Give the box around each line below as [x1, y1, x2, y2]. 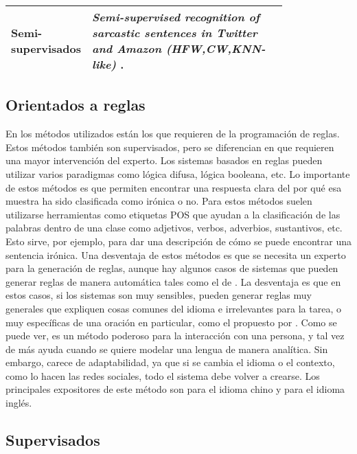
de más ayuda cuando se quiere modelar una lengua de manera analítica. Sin [5, 341, 328, 356]
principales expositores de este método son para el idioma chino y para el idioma [5, 382, 345, 396]
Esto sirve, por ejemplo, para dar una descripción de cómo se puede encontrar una [5, 234, 352, 248]
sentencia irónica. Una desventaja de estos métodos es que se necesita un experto [5, 247, 346, 262]
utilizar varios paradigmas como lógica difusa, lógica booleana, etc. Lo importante [5, 166, 350, 181]
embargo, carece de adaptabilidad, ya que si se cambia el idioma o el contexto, [5, 355, 335, 370]
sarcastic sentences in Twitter [91, 25, 257, 41]
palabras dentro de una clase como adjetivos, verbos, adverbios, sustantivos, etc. [5, 220, 343, 235]
